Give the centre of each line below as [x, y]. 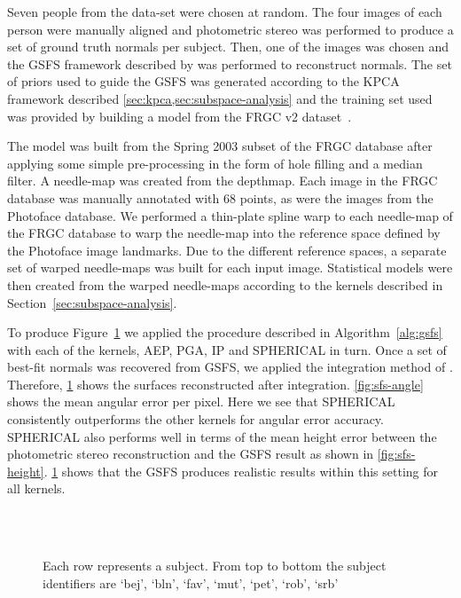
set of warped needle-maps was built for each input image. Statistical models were [230, 268]
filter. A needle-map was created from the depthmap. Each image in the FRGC [223, 181]
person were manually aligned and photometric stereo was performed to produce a [230, 29]
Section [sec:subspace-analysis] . [92, 302]
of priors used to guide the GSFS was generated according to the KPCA [203, 81]
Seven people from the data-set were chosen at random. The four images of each [225, 12]
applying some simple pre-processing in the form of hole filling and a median [215, 163]
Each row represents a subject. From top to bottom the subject [215, 566]
